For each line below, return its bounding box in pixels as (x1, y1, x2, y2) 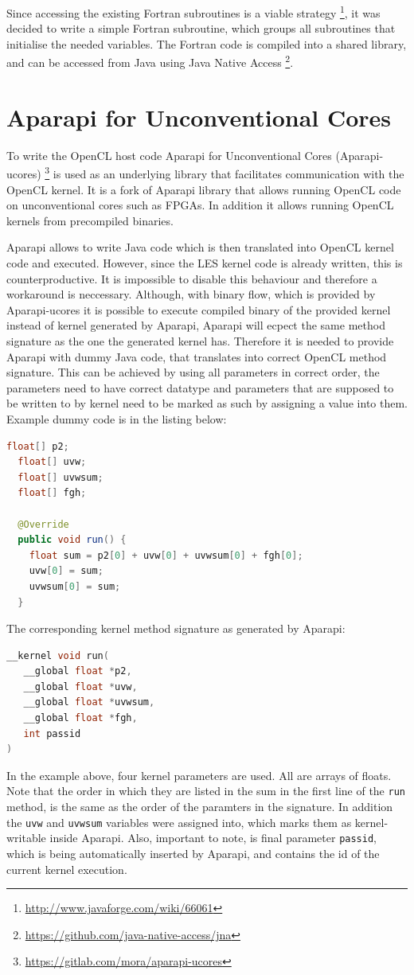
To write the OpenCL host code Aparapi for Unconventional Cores (6, 146, 332, 163)
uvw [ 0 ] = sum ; (29, 565, 103, 577)
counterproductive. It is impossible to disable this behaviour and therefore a (6, 270, 377, 287)
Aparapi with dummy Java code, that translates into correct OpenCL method (6, 348, 387, 365)
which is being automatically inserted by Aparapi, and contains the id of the (6, 845, 380, 861)
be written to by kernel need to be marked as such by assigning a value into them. (6, 395, 408, 411)
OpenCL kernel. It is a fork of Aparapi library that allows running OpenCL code (6, 181, 401, 197)
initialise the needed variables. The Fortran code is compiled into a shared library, (6, 35, 407, 52)
